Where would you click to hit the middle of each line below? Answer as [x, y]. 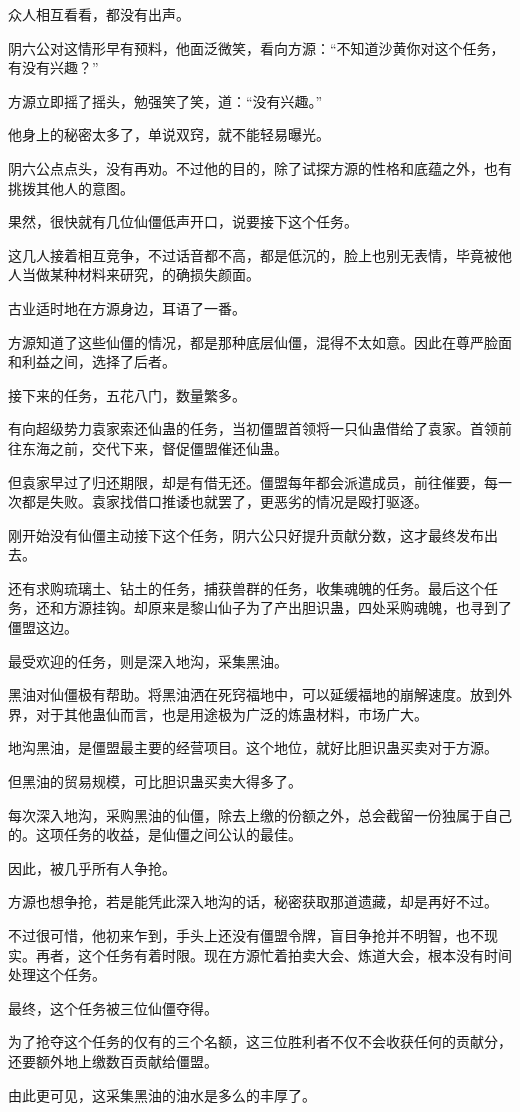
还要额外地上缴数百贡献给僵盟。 [113, 1060]
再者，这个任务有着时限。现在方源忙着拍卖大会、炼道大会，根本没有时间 [273, 954]
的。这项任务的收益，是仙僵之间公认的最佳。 [155, 834]
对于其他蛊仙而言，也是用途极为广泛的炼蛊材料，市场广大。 [231, 713]
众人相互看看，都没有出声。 [99, 14]
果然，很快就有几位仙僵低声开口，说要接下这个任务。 [183, 221]
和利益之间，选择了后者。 [92, 361]
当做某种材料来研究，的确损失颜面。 [140, 274]
